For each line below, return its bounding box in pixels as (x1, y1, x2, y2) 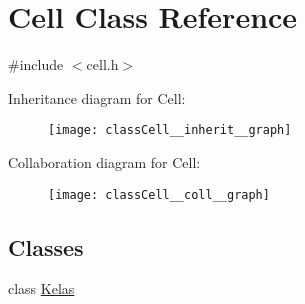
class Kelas (8, 278, 75, 299)
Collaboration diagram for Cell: (8, 151, 201, 172)
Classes (8, 231, 84, 262)
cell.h (86, 54, 119, 75)
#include (8, 54, 64, 75)
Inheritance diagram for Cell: (8, 87, 186, 108)
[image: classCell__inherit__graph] (48, 123, 292, 138)
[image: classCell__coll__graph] (48, 187, 270, 202)
